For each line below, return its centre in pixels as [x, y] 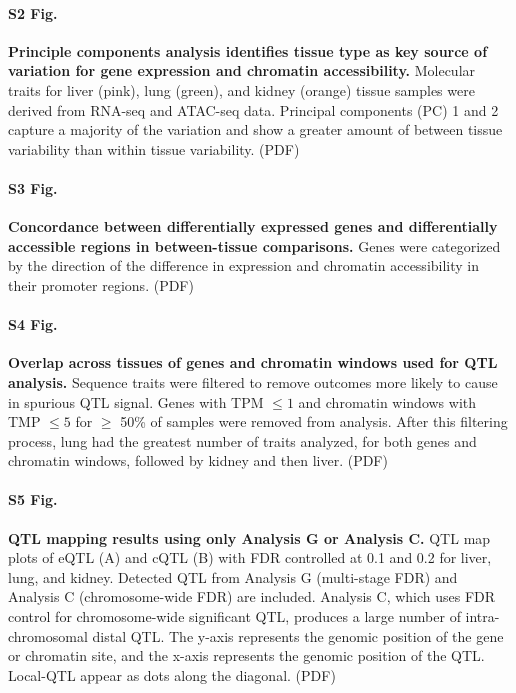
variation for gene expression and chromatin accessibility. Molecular [242, 70]
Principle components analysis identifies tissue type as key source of [248, 50]
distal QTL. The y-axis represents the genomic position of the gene [298, 635]
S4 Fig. [33, 324]
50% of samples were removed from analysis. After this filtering [314, 421]
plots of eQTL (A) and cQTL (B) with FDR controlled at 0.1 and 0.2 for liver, [250, 557]
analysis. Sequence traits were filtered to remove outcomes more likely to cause [253, 381]
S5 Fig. [33, 499]
